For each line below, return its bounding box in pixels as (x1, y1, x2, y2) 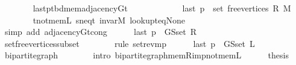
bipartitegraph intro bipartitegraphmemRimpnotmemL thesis (4, 49, 289, 61)
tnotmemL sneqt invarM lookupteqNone (33, 13, 185, 26)
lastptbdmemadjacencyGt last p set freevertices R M (33, 2, 291, 14)
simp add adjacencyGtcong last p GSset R (4, 25, 197, 38)
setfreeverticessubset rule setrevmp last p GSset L (4, 37, 255, 49)
